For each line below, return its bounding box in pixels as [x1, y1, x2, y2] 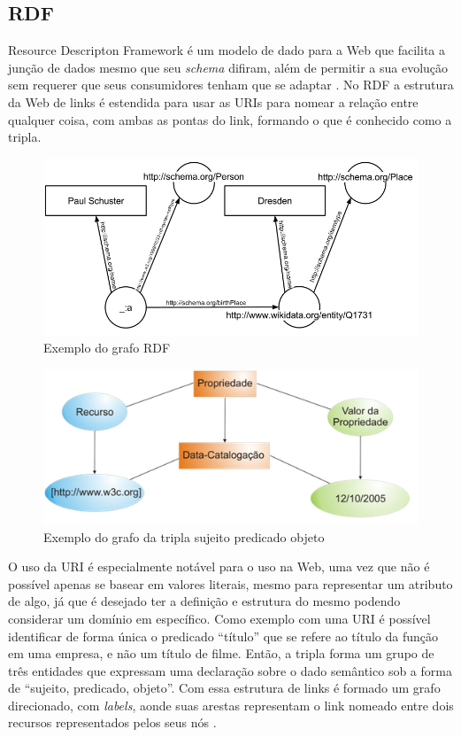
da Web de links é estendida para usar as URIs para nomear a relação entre [8, 92, 419, 111]
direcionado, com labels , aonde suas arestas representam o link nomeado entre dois [8, 695, 454, 714]
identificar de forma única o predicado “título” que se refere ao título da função [8, 626, 439, 645]
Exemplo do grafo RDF [43, 338, 171, 357]
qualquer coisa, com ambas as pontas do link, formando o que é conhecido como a [8, 110, 452, 128]
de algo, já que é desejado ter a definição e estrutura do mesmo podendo [8, 592, 401, 610]
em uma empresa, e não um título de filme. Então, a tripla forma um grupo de [8, 644, 434, 663]
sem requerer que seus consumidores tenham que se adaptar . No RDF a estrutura [8, 75, 454, 94]
